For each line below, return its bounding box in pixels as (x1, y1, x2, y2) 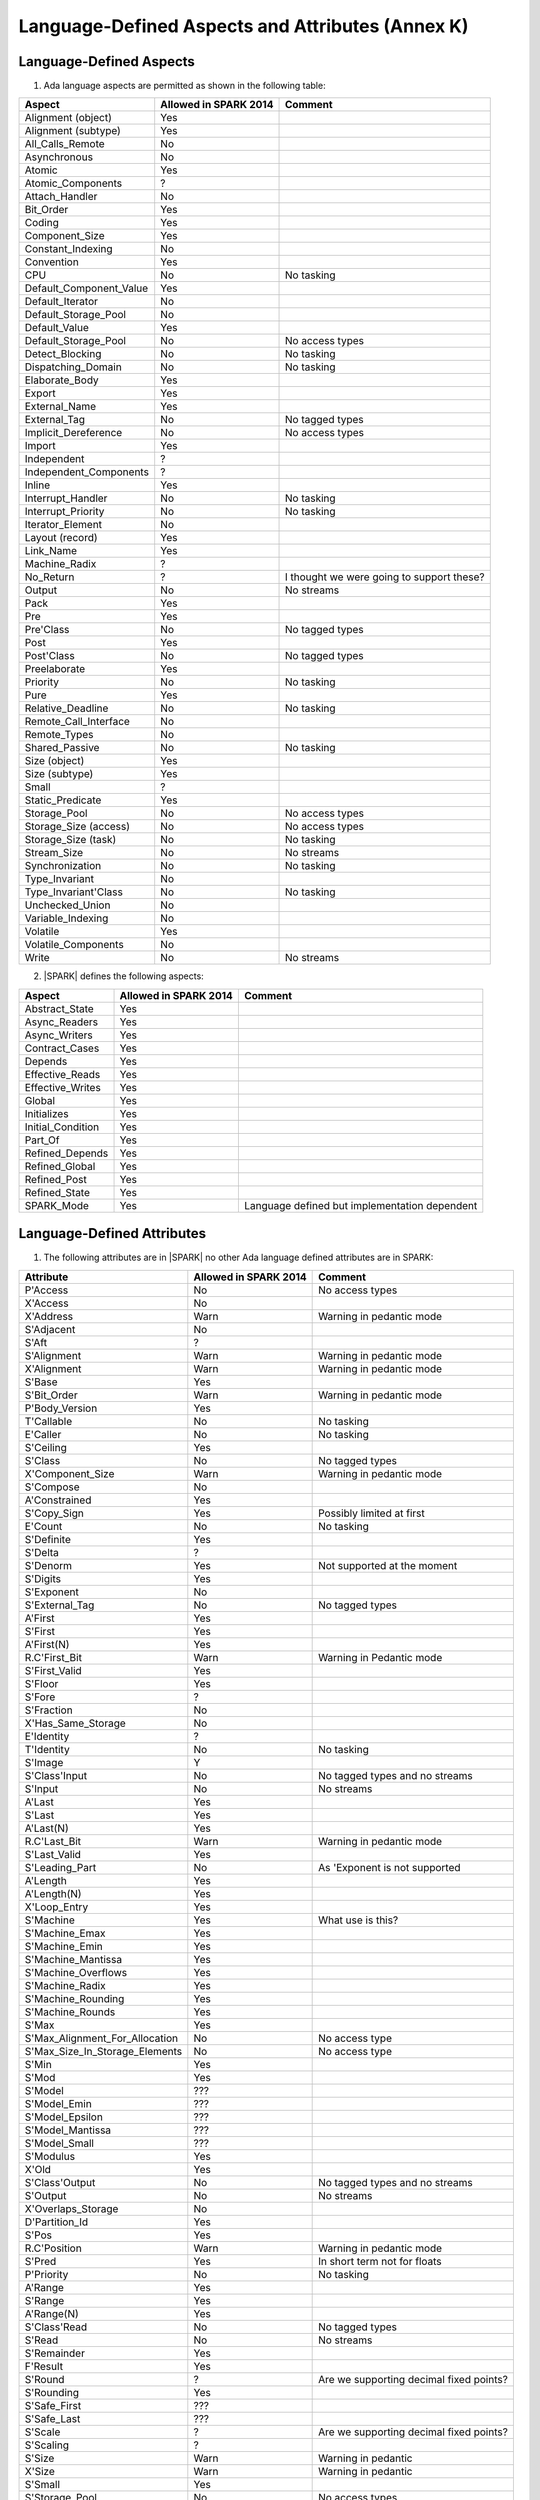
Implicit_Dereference (24, 426, 123, 440)
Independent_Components (24, 465, 150, 479)
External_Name (24, 400, 97, 414)
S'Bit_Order (24, 1388, 79, 1402)
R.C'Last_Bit (24, 1834, 82, 1848)
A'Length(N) (24, 1886, 82, 1900)
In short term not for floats (318, 2254, 442, 2268)
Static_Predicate (24, 793, 102, 807)
